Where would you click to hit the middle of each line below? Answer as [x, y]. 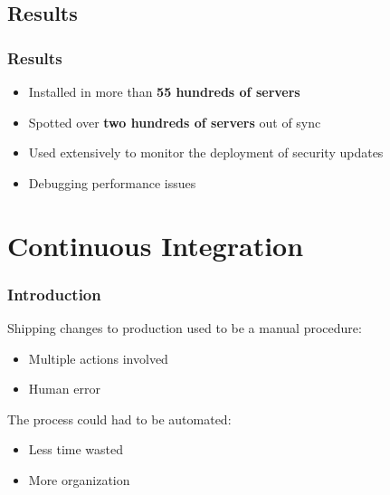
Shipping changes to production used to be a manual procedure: [185, 327]
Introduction [54, 294]
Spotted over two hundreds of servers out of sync [175, 122]
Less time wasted [76, 449]
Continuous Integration [156, 245]
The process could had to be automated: [119, 419]
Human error [64, 389]
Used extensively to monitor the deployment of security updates [206, 152]
